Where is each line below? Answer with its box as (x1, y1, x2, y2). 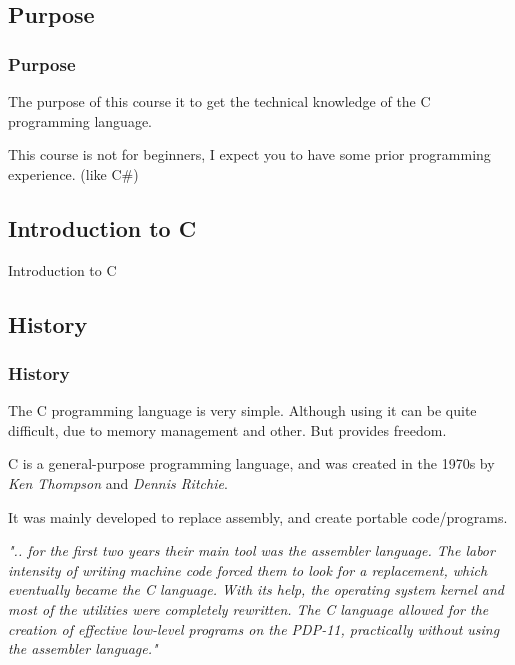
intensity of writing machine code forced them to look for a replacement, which (8, 559, 488, 580)
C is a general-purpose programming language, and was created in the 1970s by (8, 453, 495, 474)
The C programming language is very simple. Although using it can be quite (8, 400, 477, 421)
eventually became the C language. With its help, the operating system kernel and (8, 579, 505, 600)
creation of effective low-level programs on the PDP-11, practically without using (8, 618, 500, 639)
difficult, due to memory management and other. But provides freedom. (8, 419, 447, 440)
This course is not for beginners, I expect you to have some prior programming (8, 144, 491, 165)
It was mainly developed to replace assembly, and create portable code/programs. (8, 506, 508, 527)
